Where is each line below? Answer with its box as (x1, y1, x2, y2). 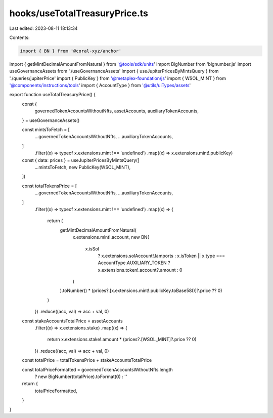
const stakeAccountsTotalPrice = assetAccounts (22, 318, 123, 324)
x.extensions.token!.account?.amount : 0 (98, 267, 183, 273)
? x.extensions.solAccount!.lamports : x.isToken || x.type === (98, 253, 225, 259)
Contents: (9, 34, 30, 40)
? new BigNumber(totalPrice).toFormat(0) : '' (34, 373, 127, 380)
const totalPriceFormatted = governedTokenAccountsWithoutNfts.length (22, 366, 173, 372)
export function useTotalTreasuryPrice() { (9, 92, 96, 98)
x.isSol (85, 245, 100, 252)
